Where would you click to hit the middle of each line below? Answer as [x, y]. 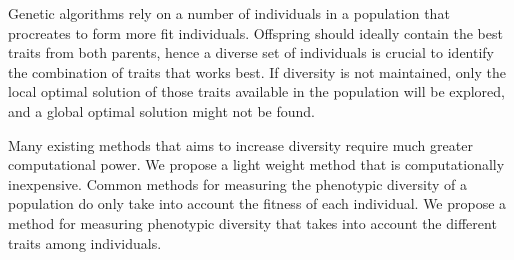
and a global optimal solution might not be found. [161, 110]
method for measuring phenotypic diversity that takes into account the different [252, 222]
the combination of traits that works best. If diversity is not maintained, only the [257, 71]
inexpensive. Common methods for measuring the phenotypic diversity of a [237, 183]
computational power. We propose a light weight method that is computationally [256, 164]
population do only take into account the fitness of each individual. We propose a [257, 203]
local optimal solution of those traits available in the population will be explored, [256, 91]
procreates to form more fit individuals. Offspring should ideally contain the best [255, 32]
